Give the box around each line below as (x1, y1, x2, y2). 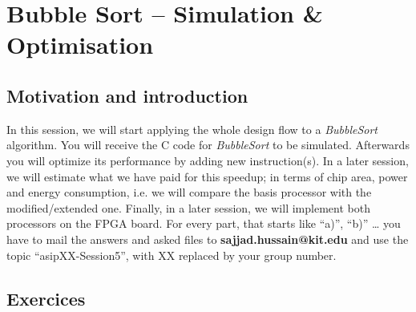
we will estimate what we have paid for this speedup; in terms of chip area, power (6, 168, 408, 184)
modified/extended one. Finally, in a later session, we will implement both (6, 199, 370, 216)
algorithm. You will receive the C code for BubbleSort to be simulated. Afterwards (6, 136, 410, 153)
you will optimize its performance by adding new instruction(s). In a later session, (6, 152, 409, 168)
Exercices (6, 286, 86, 310)
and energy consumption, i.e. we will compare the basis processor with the (6, 184, 372, 201)
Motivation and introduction (6, 83, 248, 107)
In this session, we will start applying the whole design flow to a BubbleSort (6, 120, 378, 137)
